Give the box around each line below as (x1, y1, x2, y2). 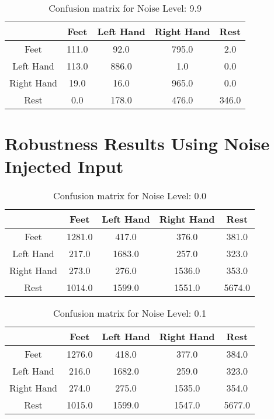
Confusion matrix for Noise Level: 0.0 (53, 189, 206, 203)
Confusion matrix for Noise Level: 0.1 (53, 306, 206, 320)
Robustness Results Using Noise (5, 131, 270, 155)
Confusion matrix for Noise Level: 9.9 (48, 1, 202, 15)
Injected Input (5, 154, 124, 178)
